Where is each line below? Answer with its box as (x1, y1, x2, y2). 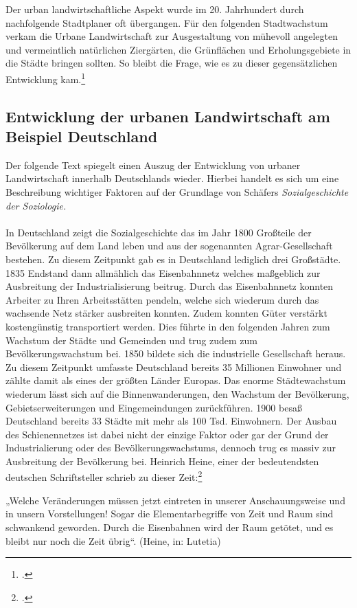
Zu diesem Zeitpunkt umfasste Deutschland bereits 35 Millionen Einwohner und (5, 359, 342, 374)
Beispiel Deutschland (5, 126, 158, 146)
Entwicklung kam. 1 (5, 69, 86, 86)
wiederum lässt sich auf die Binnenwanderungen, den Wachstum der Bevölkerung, (5, 386, 349, 401)
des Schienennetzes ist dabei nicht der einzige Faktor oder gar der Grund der (5, 427, 329, 441)
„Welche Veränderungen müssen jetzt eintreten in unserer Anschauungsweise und (5, 493, 345, 507)
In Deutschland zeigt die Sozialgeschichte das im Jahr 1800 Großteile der (5, 225, 312, 239)
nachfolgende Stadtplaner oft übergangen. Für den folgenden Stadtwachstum (5, 15, 328, 30)
